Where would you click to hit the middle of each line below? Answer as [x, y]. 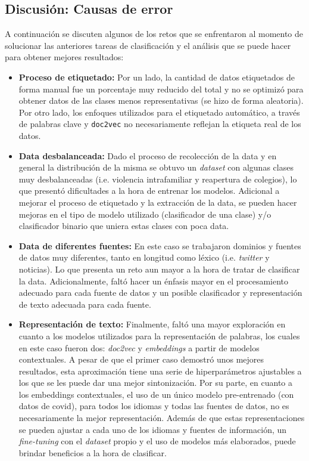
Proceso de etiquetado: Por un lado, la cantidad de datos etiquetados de [157, 77]
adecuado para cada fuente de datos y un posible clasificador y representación [160, 293]
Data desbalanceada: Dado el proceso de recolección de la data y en [148, 155]
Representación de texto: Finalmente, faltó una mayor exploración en [152, 324]
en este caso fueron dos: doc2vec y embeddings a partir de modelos [139, 347]
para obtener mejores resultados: [64, 57]
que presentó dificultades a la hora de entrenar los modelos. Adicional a [149, 191]
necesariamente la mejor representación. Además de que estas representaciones [162, 418]
